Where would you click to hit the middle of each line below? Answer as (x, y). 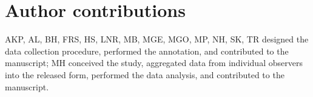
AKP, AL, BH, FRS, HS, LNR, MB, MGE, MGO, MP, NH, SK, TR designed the (157, 39)
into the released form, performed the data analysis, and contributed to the (145, 74)
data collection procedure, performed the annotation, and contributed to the (147, 51)
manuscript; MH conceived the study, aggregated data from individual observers (154, 63)
